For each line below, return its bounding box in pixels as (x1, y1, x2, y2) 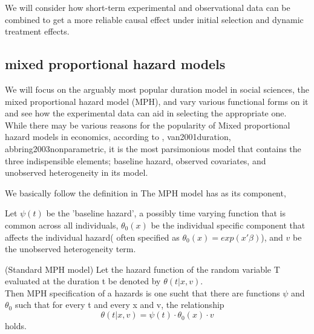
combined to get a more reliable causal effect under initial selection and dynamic (5, 13, 304, 25)
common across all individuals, (5, 218, 119, 231)
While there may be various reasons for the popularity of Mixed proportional (5, 118, 290, 131)
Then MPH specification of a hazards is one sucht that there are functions (5, 286, 280, 299)
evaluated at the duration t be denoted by (5, 275, 161, 287)
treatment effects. (5, 25, 70, 38)
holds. (5, 319, 27, 332)
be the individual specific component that (151, 218, 306, 231)
